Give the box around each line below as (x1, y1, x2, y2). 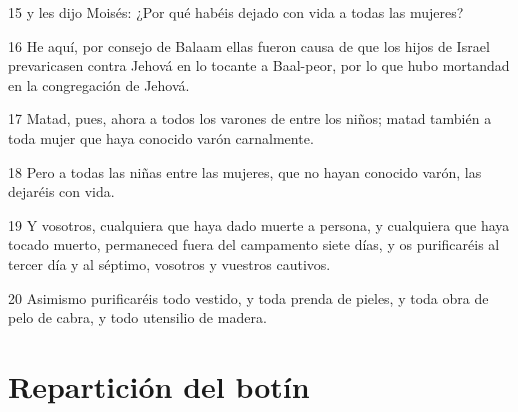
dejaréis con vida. (8, 181, 115, 202)
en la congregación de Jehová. (8, 74, 190, 95)
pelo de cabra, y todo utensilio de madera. (8, 307, 267, 328)
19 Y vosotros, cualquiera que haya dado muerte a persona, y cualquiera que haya (8, 214, 510, 235)
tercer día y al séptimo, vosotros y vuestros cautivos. (8, 253, 331, 274)
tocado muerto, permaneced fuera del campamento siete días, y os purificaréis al (8, 234, 500, 255)
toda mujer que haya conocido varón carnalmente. (8, 127, 314, 148)
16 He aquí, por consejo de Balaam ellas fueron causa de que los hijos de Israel (8, 35, 490, 56)
